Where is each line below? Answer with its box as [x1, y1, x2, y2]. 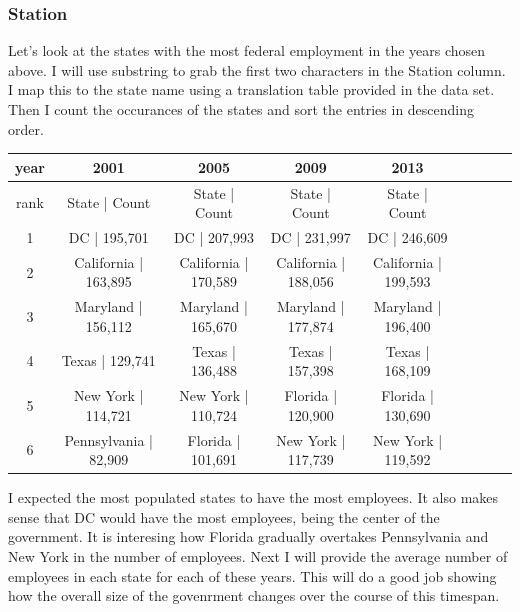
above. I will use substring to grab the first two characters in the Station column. [8, 59, 506, 80]
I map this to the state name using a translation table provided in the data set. [8, 79, 495, 100]
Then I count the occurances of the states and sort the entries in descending [8, 99, 475, 119]
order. [8, 118, 44, 139]
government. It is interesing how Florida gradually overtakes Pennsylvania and [8, 526, 489, 547]
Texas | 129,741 [61, 350, 156, 371]
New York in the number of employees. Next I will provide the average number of [8, 546, 508, 567]
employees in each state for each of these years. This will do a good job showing [8, 565, 497, 586]
